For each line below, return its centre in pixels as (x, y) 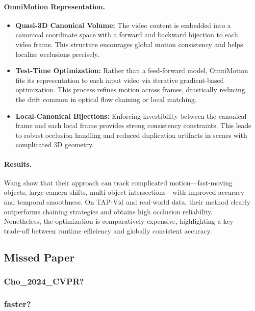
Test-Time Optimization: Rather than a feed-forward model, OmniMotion (132, 70)
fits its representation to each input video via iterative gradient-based (120, 80)
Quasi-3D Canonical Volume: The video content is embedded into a (123, 25)
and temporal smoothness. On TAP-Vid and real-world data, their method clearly (127, 201)
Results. (18, 164)
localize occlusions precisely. (57, 54)
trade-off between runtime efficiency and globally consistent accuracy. (108, 230)
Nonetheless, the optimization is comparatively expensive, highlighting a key (119, 221)
